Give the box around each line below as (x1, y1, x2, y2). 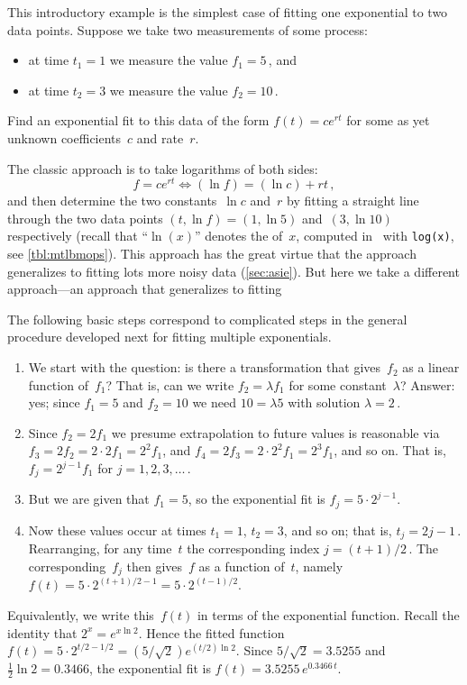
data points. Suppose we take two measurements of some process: (7, 20, 368, 39)
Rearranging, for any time (28, 539, 172, 558)
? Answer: (399, 375, 455, 394)
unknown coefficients (7, 128, 122, 147)
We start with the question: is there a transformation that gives (28, 358, 381, 377)
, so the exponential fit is (188, 489, 325, 508)
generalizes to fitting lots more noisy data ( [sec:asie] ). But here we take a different (7, 261, 460, 280)
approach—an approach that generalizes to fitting (7, 279, 282, 298)
